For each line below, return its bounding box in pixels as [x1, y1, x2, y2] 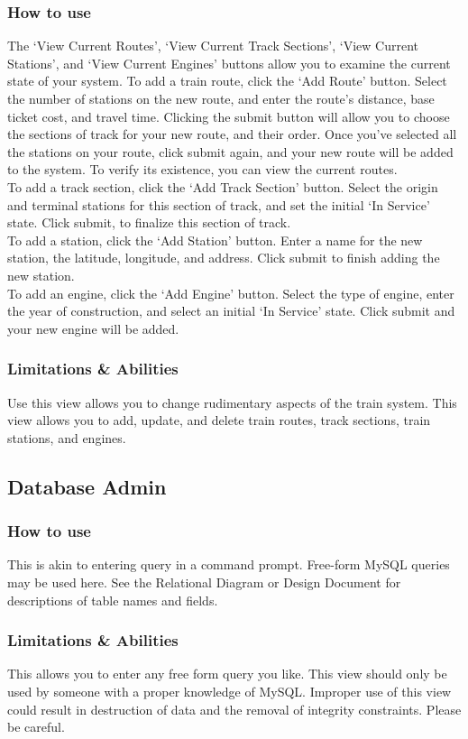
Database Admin [7, 472, 167, 500]
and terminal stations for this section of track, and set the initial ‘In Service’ [7, 195, 430, 214]
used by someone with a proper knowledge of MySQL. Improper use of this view [7, 681, 452, 700]
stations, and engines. [7, 428, 126, 447]
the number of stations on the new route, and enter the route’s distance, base [7, 89, 435, 107]
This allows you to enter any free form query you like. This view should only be [7, 664, 447, 683]
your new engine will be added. [7, 319, 179, 337]
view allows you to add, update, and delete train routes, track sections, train [7, 411, 431, 430]
